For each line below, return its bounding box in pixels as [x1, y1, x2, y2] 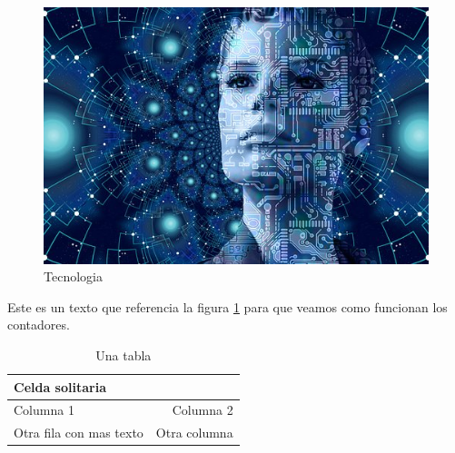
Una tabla [95, 346, 152, 365]
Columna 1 [14, 400, 74, 419]
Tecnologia [44, 267, 103, 286]
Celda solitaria [14, 377, 106, 396]
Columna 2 [172, 400, 233, 419]
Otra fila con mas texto [14, 423, 143, 442]
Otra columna [155, 423, 233, 442]
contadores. [7, 315, 70, 334]
